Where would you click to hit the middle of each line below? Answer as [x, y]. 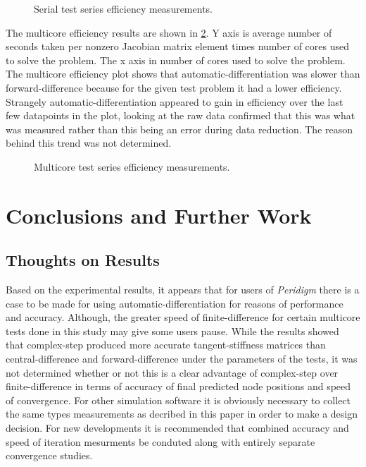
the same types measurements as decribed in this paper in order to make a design [182, 414]
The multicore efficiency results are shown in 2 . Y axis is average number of [169, 32]
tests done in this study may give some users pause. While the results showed [172, 330]
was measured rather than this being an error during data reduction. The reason [179, 129]
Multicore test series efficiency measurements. [132, 166]
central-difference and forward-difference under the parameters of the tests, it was [182, 359]
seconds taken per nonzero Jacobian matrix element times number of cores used [177, 46]
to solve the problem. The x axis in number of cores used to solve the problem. [176, 60]
